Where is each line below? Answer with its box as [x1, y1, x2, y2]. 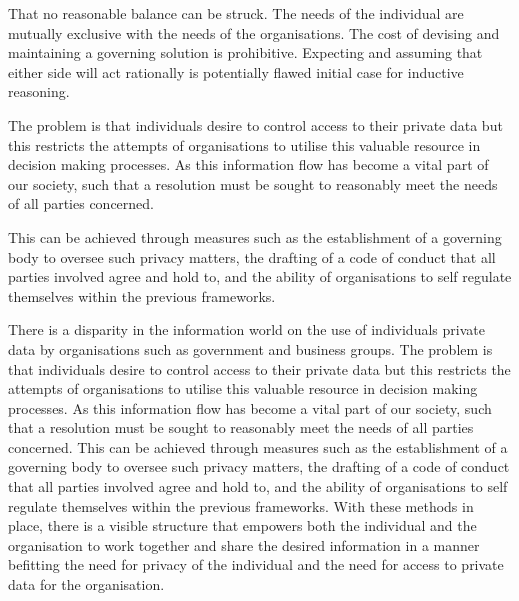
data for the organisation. [8, 574, 165, 595]
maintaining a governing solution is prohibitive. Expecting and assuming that [8, 42, 483, 63]
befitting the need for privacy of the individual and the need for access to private [8, 554, 504, 575]
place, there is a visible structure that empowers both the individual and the [8, 515, 477, 536]
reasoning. [8, 81, 70, 102]
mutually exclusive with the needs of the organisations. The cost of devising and [8, 22, 500, 43]
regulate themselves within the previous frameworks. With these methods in [8, 495, 474, 516]
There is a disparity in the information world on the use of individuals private [8, 319, 485, 340]
